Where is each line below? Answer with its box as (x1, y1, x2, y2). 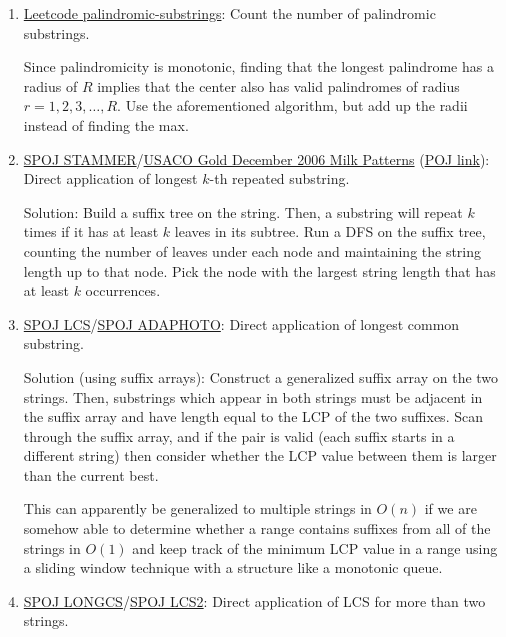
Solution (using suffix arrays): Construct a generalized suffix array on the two (23, 366, 499, 387)
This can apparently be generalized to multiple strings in (23, 498, 372, 519)
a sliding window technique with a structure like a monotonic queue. (23, 557, 443, 578)
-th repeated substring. (209, 168, 350, 189)
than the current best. (23, 464, 159, 485)
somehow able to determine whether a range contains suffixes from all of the (23, 518, 491, 539)
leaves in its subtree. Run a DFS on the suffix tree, (174, 221, 486, 242)
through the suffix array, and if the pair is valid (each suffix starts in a (23, 425, 455, 446)
